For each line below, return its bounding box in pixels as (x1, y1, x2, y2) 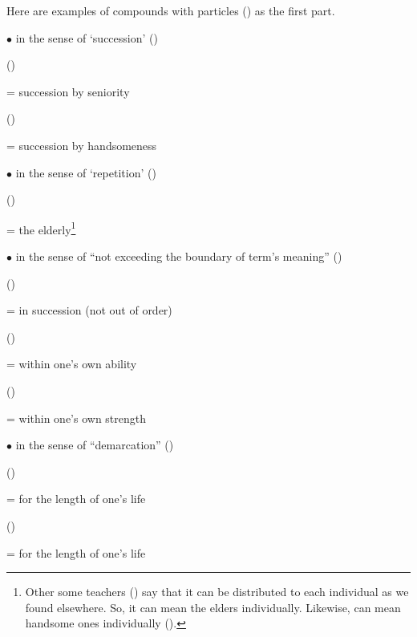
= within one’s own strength (6, 409, 147, 426)
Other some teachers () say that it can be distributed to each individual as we (25, 583, 409, 600)
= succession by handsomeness (6, 136, 157, 153)
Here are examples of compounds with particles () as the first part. (6, 2, 335, 18)
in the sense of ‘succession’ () (15, 29, 158, 46)
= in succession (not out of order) (6, 302, 172, 318)
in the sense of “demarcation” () (15, 436, 174, 453)
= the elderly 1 (6, 218, 76, 237)
